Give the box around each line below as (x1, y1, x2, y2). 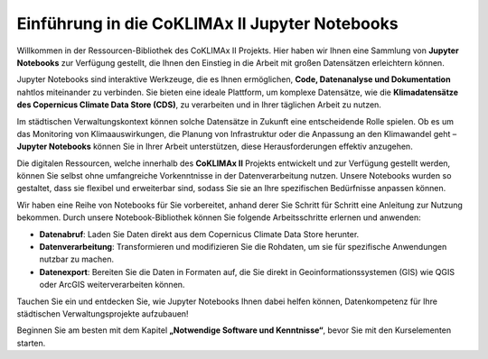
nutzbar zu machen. (39, 253, 115, 265)
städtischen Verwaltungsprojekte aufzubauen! (16, 308, 189, 319)
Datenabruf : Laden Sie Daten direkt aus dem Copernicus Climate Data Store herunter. (39, 228, 360, 239)
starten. (16, 337, 46, 348)
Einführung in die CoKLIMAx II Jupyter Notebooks (16, 14, 399, 33)
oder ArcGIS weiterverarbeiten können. (39, 280, 185, 290)
